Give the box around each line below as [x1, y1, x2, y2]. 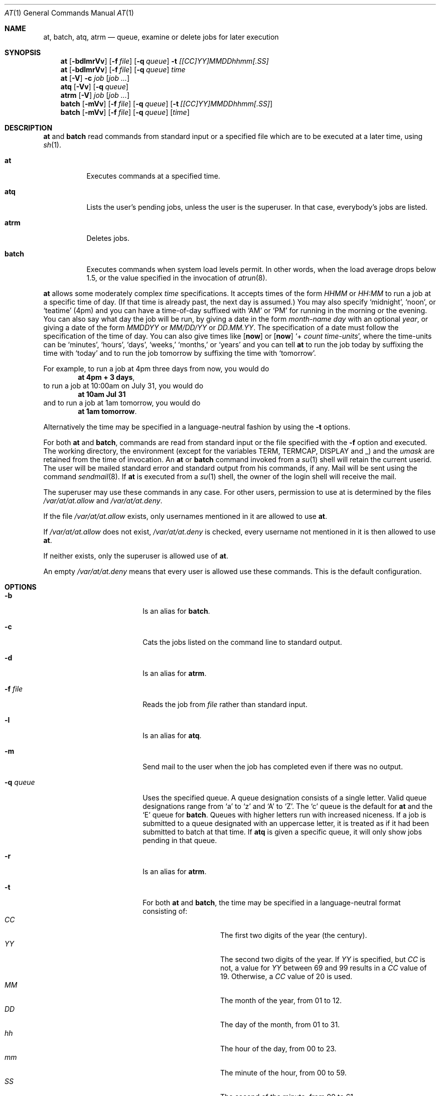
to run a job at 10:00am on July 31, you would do [43, 381, 204, 390]
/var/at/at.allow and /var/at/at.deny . [43, 496, 163, 505]
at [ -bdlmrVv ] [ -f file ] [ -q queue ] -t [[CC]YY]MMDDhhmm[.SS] [60, 57, 269, 65]
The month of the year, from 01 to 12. [220, 996, 342, 1005]
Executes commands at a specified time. [86, 172, 220, 180]
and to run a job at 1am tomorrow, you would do [43, 398, 201, 407]
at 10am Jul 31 [78, 390, 126, 398]
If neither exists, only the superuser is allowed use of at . [43, 552, 228, 560]
